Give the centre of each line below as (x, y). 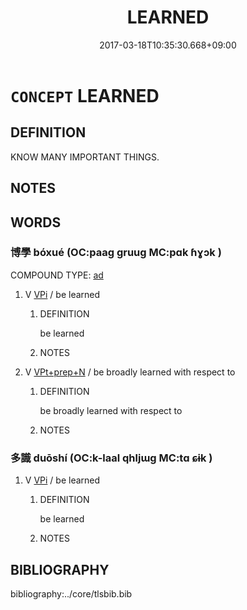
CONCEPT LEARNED (85, 95)
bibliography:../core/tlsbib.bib (71, 593)
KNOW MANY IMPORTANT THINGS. (85, 157)
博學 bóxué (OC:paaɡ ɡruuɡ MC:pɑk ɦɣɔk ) (116, 253)
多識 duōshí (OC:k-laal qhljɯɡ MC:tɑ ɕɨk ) (111, 458)
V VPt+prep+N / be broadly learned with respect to (130, 372)
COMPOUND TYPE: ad (57, 275)
